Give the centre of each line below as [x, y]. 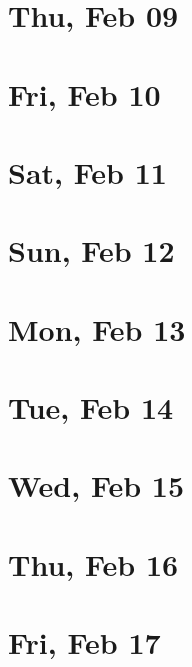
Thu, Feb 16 [93, 563]
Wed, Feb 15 [96, 485]
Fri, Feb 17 [84, 642]
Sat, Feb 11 [87, 171]
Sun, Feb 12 [91, 250]
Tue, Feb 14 [91, 407]
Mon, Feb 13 [97, 328]
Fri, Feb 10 [84, 93]
